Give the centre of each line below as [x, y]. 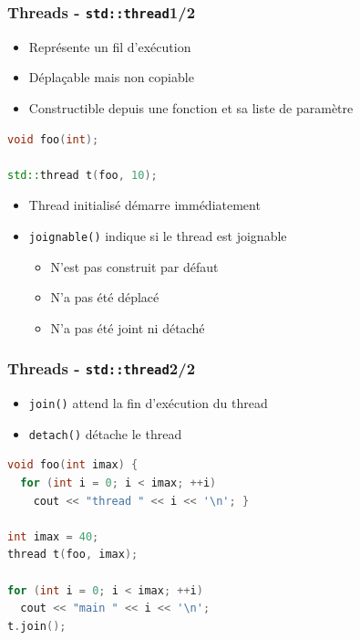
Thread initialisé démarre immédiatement [144, 205]
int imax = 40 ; [53, 536]
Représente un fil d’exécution [110, 46]
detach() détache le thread [105, 433]
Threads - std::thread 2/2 [102, 368]
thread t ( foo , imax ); [73, 555]
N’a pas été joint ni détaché [128, 327]
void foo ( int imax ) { [73, 465]
